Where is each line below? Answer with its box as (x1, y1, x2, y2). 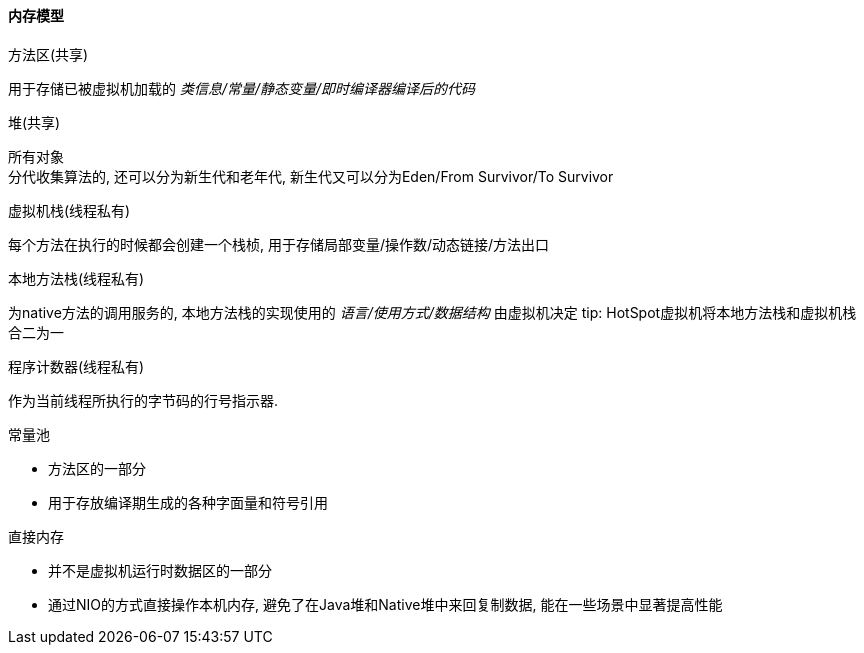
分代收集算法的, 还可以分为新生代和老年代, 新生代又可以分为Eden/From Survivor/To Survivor (8, 167, 614, 185)
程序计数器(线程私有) (8, 357, 145, 375)
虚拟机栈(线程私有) (8, 201, 131, 219)
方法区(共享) (8, 45, 89, 63)
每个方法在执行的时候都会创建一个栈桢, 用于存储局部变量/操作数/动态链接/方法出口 (8, 235, 550, 253)
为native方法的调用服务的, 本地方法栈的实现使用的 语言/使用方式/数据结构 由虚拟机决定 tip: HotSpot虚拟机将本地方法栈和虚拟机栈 (8, 303, 857, 321)
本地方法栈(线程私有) (8, 269, 145, 287)
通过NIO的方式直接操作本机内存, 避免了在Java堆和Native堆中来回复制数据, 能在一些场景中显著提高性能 (48, 595, 723, 613)
